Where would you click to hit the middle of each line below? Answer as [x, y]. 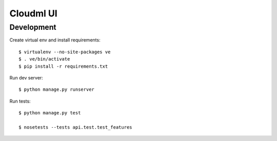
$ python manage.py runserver [57, 89]
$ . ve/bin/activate [44, 59]
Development [33, 27]
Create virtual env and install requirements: [55, 40]
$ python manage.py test [50, 113]
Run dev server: [26, 77]
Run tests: [20, 101]
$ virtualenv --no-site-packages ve [65, 52]
